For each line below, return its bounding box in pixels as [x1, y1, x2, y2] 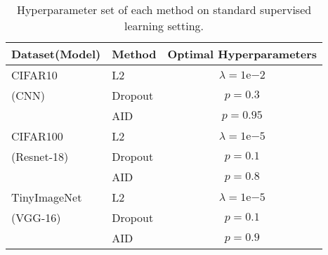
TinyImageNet [11, 189, 82, 205]
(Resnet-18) [11, 148, 69, 164]
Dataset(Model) [11, 46, 101, 62]
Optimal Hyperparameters [167, 46, 317, 62]
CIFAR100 [11, 128, 63, 144]
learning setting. [124, 18, 204, 34]
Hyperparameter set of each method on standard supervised [16, 1, 312, 18]
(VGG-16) [11, 209, 61, 225]
